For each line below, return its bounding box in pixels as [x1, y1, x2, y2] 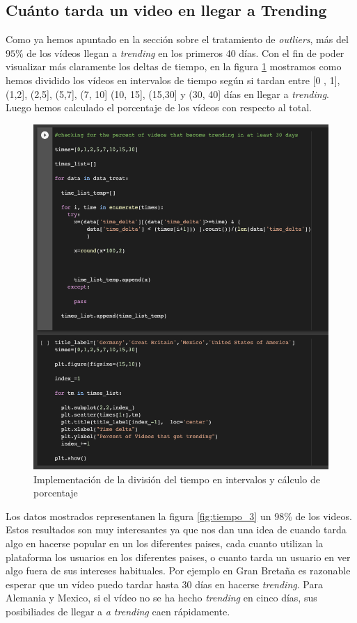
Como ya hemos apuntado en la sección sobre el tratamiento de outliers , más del [6, 32, 349, 47]
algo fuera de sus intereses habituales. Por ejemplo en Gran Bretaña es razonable [6, 563, 351, 578]
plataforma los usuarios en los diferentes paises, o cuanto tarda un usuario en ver [6, 549, 351, 564]
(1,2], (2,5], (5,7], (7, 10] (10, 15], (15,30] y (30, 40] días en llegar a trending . [6, 86, 330, 101]
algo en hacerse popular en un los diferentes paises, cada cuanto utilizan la [6, 536, 324, 551]
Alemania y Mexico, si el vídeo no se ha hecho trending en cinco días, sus [6, 590, 317, 605]
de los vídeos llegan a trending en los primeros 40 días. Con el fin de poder [26, 45, 344, 60]
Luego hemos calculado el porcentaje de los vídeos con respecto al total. [6, 100, 312, 115]
